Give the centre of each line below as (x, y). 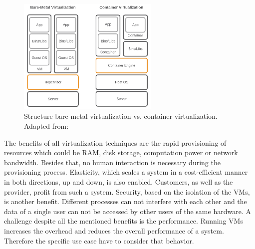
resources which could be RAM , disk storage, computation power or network (121, 152)
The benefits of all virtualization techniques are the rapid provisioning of (115, 142)
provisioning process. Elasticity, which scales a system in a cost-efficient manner (126, 172)
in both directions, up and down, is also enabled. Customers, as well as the (119, 181)
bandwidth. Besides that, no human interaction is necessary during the (112, 162)
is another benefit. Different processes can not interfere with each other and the (126, 201)
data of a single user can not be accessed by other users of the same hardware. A (127, 211)
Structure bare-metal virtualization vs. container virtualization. (121, 116)
